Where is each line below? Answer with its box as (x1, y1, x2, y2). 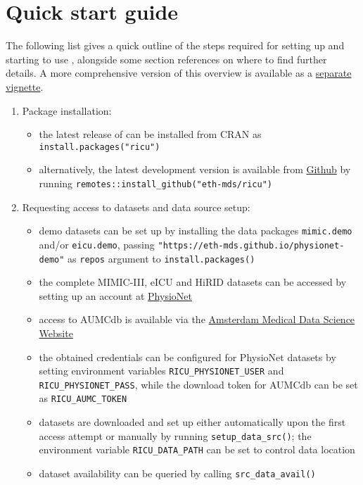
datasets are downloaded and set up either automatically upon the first (39, 415, 346, 429)
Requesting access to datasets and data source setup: (22, 199, 250, 214)
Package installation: (22, 103, 112, 118)
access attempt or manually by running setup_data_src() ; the (39, 428, 312, 443)
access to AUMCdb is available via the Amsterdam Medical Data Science (39, 312, 355, 327)
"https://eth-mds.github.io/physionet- (158, 240, 345, 251)
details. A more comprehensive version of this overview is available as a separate (6, 65, 352, 80)
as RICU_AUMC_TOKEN (39, 391, 127, 405)
